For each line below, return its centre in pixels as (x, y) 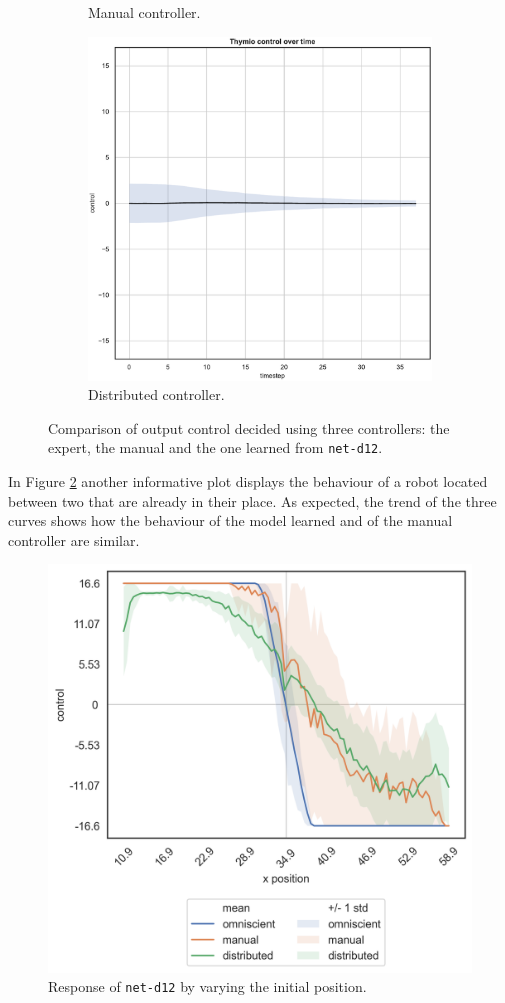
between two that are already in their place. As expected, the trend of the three (252, 500)
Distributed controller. (156, 394)
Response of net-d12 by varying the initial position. (207, 986)
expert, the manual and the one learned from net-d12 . (215, 447)
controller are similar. (74, 539)
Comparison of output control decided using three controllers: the (249, 427)
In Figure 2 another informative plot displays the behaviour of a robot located (248, 481)
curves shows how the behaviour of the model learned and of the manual (230, 520)
